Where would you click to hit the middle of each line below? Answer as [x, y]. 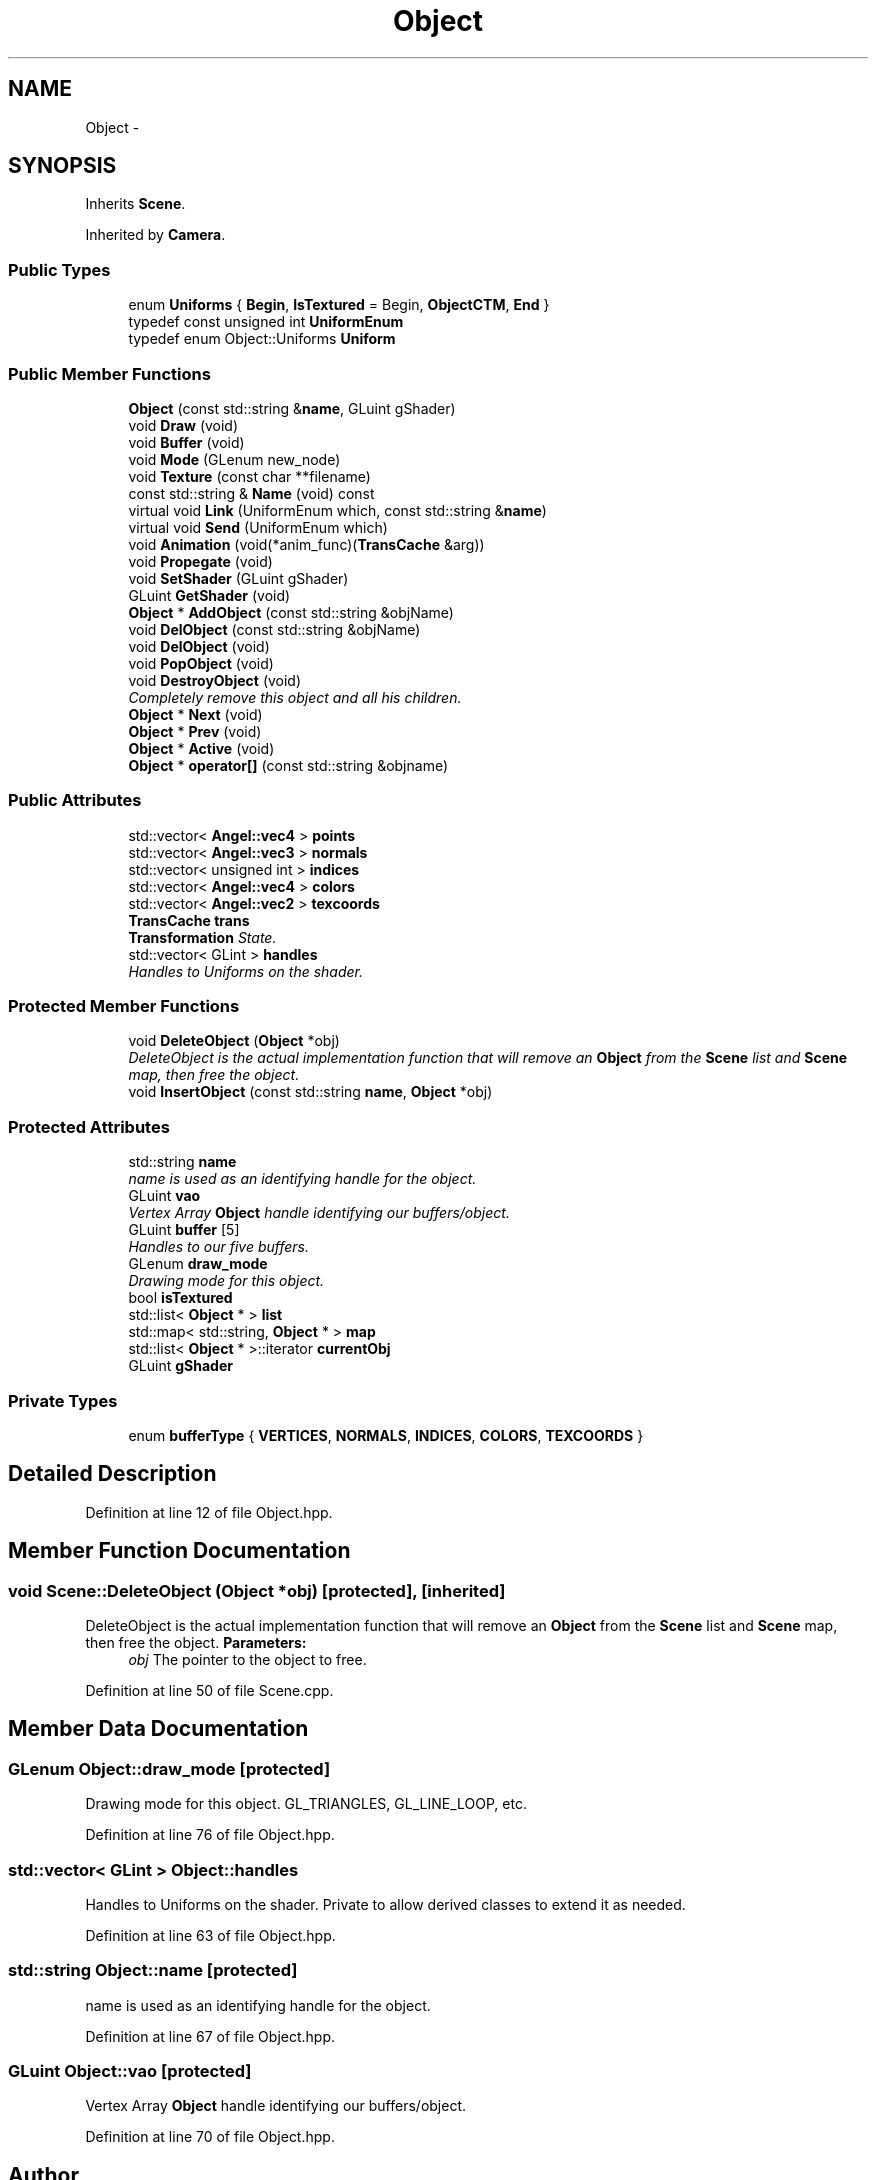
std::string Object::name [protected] [153, 1970]
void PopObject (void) [201, 663]
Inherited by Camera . [155, 235]
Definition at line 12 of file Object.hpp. [209, 1512]
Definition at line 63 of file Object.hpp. [210, 1935]
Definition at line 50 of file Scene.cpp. [209, 1690]
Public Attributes [75, 800]
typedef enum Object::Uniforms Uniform [262, 339]
